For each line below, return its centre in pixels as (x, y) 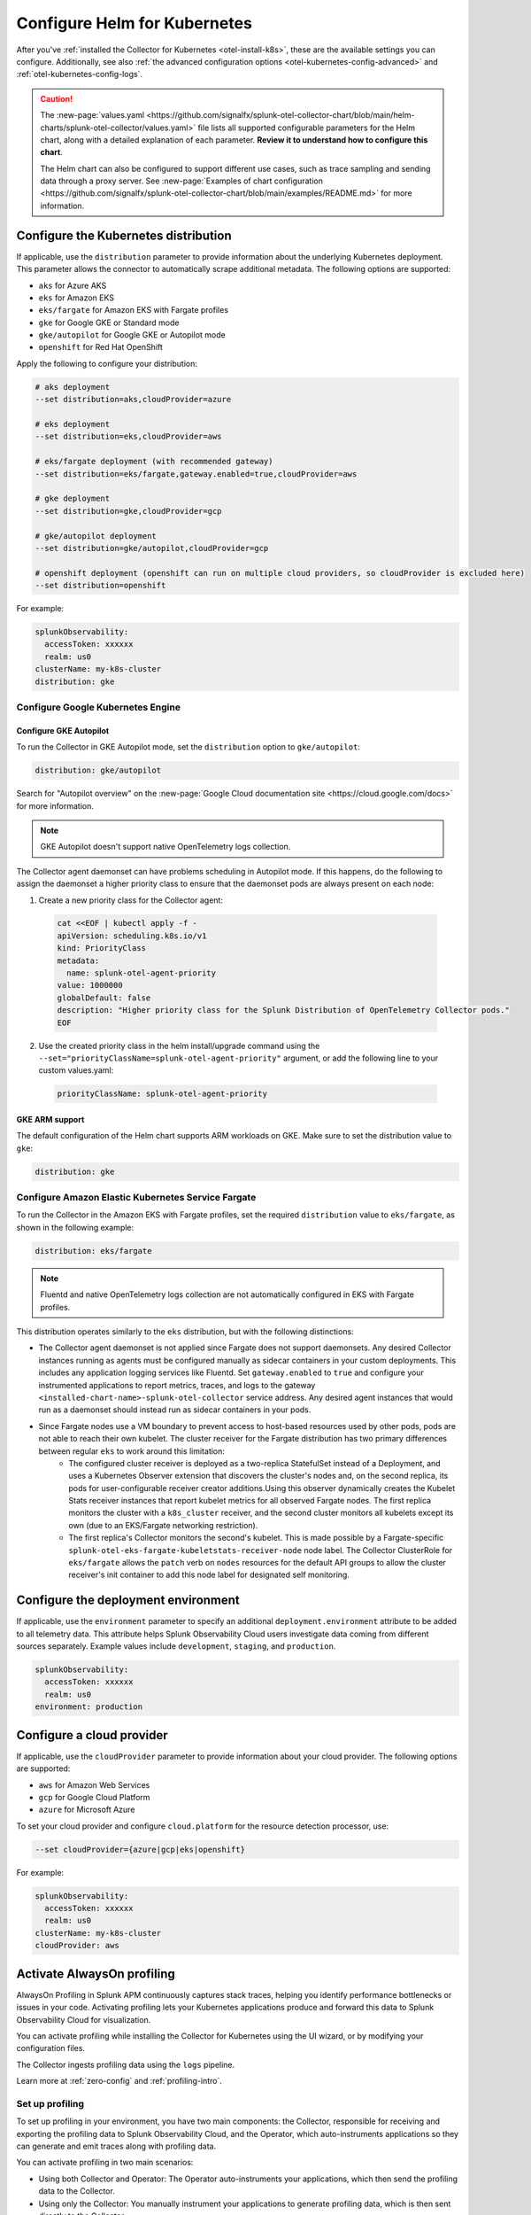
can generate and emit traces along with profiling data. (116, 2146)
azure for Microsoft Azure (87, 1810)
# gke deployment (73, 499)
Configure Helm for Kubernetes (134, 23)
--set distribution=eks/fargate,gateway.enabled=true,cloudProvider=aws (196, 474)
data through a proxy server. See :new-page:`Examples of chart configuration (181, 181)
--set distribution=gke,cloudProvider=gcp (128, 511)
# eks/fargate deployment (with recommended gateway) (154, 462)
